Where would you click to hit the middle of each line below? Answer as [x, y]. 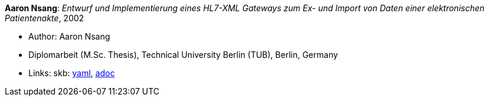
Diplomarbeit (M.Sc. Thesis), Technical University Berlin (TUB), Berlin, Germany [183, 55]
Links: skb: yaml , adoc [72, 73]
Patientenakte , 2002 [45, 18]
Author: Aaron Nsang [69, 36]
